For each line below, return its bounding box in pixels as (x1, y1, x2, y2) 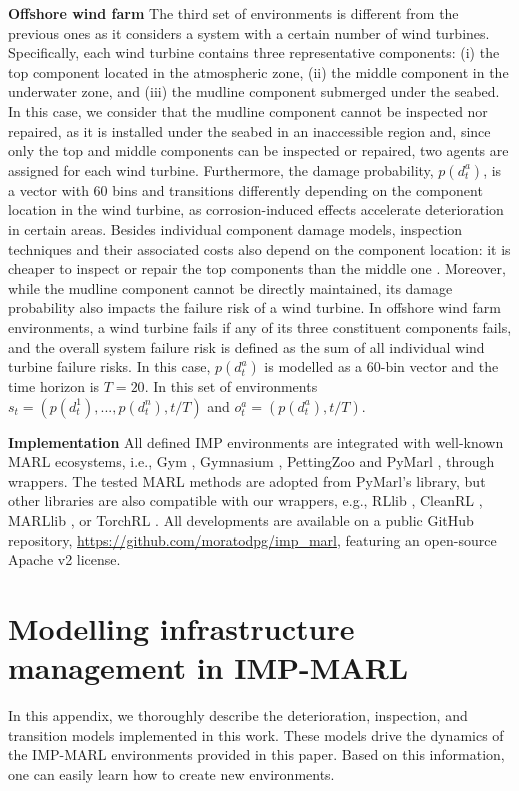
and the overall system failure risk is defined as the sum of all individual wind (8, 336, 485, 357)
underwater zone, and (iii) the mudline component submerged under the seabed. (8, 81, 500, 102)
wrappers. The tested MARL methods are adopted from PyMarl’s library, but (8, 470, 486, 491)
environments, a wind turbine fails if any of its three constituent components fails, (8, 316, 512, 337)
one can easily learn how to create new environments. (8, 763, 335, 784)
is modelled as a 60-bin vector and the (264, 356, 499, 377)
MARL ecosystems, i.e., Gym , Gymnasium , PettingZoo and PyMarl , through (8, 451, 495, 472)
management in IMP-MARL (8, 647, 409, 688)
